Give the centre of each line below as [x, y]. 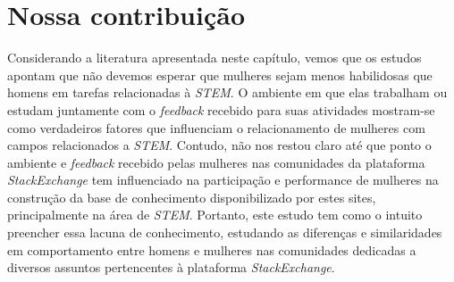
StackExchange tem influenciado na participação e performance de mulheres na [223, 180]
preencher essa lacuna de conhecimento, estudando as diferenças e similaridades [225, 232]
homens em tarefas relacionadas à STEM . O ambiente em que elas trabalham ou [227, 92]
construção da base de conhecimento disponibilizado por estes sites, [192, 197]
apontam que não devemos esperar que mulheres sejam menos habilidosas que [220, 75]
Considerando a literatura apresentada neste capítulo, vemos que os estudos [214, 58]
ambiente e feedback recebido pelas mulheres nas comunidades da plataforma [216, 162]
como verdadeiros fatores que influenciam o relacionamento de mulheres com [216, 127]
